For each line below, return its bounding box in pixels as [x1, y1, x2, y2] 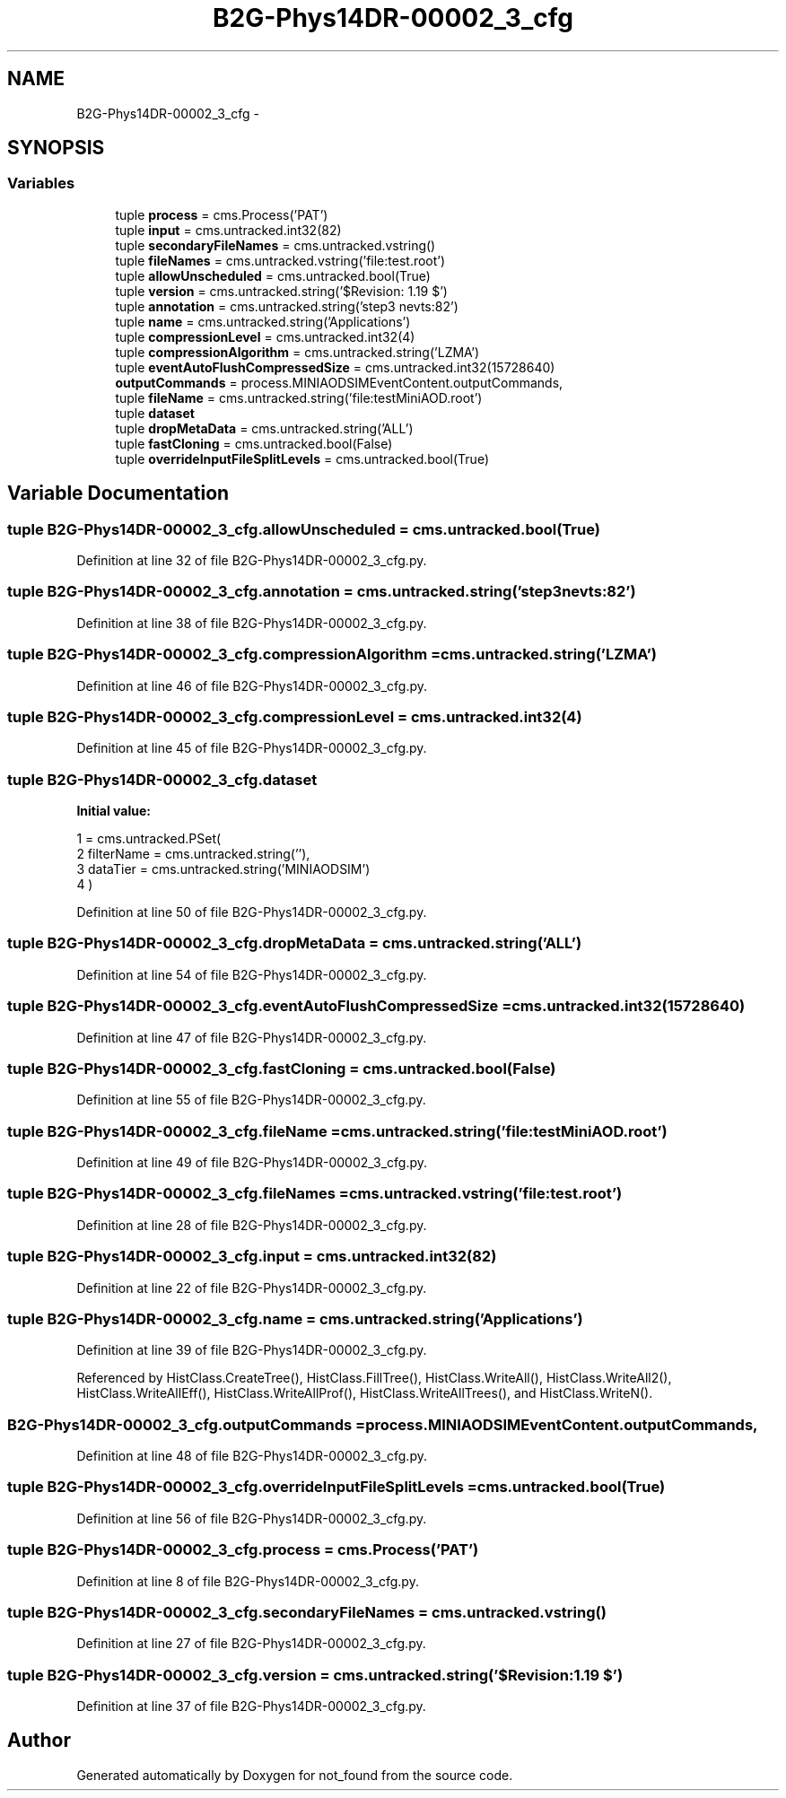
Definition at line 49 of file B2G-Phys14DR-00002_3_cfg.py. [76, 1155, 428, 1171]
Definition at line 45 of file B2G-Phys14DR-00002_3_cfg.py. [76, 740, 427, 756]
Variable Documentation [7, 482, 230, 505]
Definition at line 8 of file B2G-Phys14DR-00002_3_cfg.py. [76, 1573, 419, 1589]
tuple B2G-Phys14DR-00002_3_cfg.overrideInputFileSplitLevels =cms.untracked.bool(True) [7, 1478, 666, 1497]
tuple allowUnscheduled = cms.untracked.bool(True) [115, 267, 431, 284]
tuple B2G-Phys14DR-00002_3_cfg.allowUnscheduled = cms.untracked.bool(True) [7, 519, 600, 538]
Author [7, 1729, 71, 1752]
